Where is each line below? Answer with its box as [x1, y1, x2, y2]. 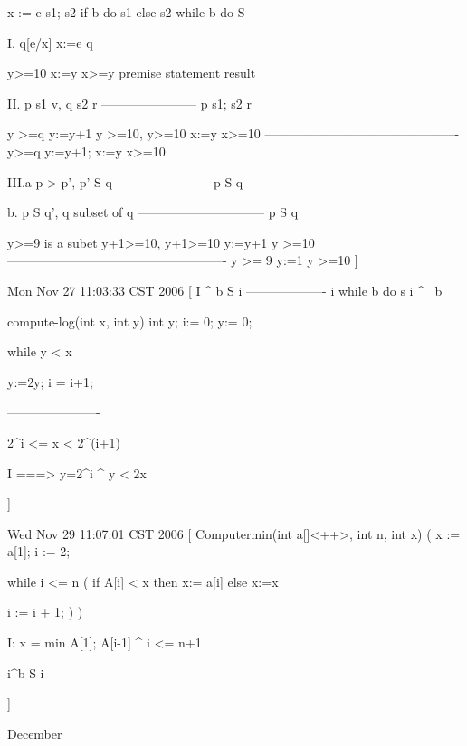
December [7, 723, 62, 742]
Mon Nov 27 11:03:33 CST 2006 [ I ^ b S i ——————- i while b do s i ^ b [7, 280, 443, 299]
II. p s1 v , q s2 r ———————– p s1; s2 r [7, 93, 252, 112]
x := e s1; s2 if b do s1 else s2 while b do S [7, 3, 245, 21]
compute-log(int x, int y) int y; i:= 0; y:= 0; [7, 311, 253, 330]
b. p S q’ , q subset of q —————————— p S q [7, 203, 299, 222]
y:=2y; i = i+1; [7, 372, 93, 391]
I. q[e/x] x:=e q [7, 33, 93, 52]
